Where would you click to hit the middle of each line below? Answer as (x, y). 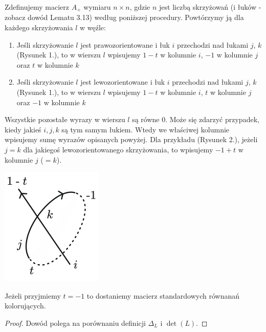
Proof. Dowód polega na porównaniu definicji (75, 323)
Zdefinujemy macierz (37, 7)
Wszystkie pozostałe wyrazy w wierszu (65, 119)
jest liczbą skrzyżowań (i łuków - (210, 7)
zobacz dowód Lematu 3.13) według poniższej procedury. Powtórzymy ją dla (124, 17)
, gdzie (140, 7)
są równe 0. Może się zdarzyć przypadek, (196, 119)
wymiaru (97, 7)
